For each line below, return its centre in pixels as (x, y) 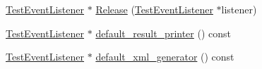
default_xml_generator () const (165, 57)
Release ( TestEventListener (154, 9)
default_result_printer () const (163, 33)
